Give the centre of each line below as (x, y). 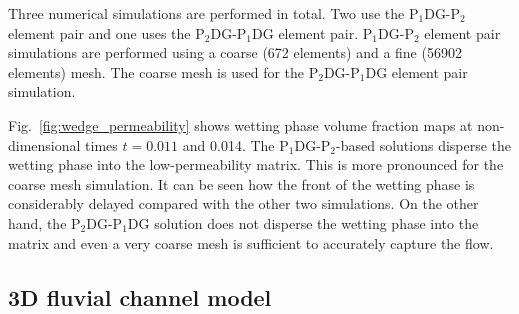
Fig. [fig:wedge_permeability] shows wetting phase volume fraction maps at (240, 124)
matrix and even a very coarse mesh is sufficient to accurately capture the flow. (251, 242)
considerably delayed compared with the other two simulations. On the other (243, 203)
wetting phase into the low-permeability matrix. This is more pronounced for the (256, 164)
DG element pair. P (312, 32)
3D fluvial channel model (140, 296)
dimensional (44, 144)
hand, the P (44, 222)
